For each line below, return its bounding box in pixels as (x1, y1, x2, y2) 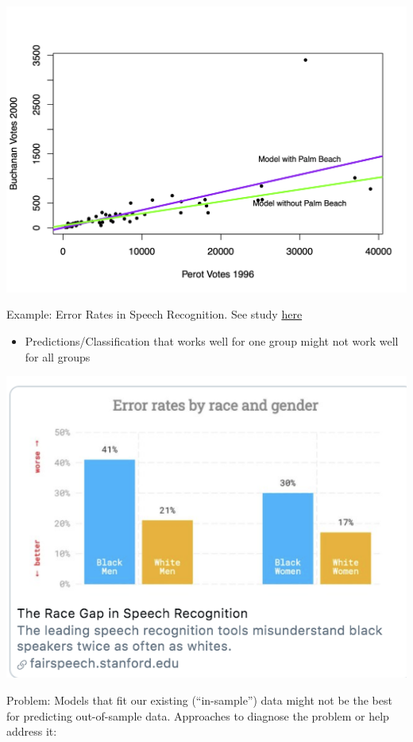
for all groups (25, 348, 91, 365)
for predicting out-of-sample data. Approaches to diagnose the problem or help (6, 707, 389, 724)
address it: (6, 723, 57, 740)
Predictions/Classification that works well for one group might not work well (25, 332, 399, 349)
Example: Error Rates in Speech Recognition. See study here (6, 306, 303, 323)
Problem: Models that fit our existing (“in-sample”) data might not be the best (6, 691, 392, 708)
